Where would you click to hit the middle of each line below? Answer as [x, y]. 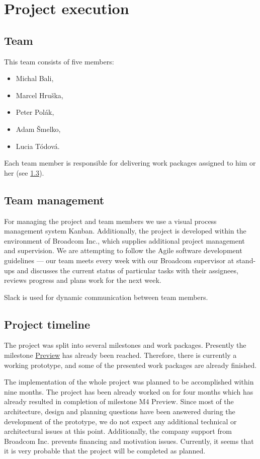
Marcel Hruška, [39, 95]
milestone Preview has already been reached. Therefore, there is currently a [120, 355]
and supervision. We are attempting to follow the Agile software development [123, 250]
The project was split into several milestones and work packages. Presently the [125, 345]
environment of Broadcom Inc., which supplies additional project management [124, 240]
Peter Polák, [35, 112]
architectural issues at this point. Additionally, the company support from [118, 431]
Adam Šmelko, [38, 129]
